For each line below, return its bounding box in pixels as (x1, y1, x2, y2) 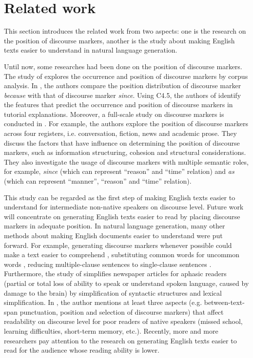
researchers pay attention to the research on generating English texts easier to (4, 335, 237, 345)
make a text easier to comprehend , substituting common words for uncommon (4, 249, 240, 260)
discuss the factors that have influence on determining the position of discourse (4, 137, 240, 148)
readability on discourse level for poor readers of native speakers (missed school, (4, 316, 243, 326)
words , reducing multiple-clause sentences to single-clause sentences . (4, 259, 212, 269)
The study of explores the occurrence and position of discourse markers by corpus (4, 71, 248, 81)
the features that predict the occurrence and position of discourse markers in (4, 99, 233, 110)
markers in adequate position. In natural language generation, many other (4, 221, 225, 231)
